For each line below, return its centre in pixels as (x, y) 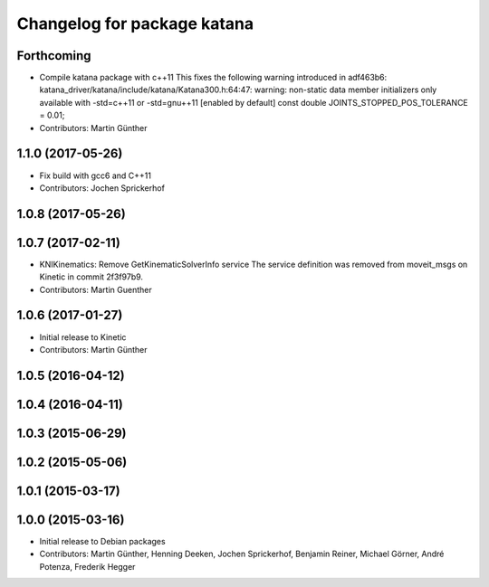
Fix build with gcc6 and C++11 (96, 175)
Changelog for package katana (135, 24)
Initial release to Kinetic (83, 337)
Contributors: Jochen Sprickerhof (102, 188)
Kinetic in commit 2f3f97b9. (91, 277)
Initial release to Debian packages (103, 541)
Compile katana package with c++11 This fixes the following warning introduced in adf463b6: (213, 78)
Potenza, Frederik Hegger (87, 566)
